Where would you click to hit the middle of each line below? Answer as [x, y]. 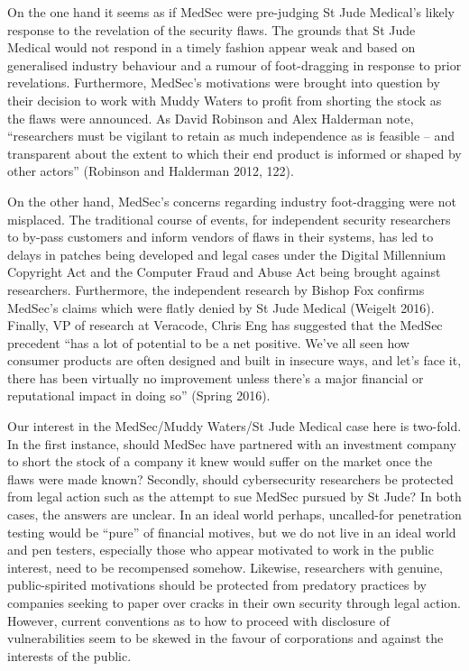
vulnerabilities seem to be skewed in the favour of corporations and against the [225, 638]
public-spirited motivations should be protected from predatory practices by [217, 585]
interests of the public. [69, 655]
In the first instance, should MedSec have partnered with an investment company [232, 443]
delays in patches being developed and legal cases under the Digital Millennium [227, 254]
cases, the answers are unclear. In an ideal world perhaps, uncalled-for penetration [234, 515]
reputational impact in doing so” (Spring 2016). [139, 395]
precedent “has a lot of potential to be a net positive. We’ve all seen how [208, 342]
